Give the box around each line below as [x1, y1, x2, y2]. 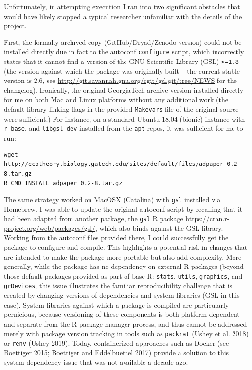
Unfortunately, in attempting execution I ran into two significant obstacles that [4, 1, 240, 11]
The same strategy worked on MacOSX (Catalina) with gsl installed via [4, 194, 221, 204]
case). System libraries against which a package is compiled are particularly [4, 299, 229, 309]
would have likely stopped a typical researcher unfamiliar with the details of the [4, 11, 242, 21]
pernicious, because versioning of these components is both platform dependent [4, 309, 240, 319]
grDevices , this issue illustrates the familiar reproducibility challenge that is [4, 280, 233, 290]
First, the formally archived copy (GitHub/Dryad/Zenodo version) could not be [4, 37, 242, 47]
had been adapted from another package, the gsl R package [4, 213, 183, 224]
